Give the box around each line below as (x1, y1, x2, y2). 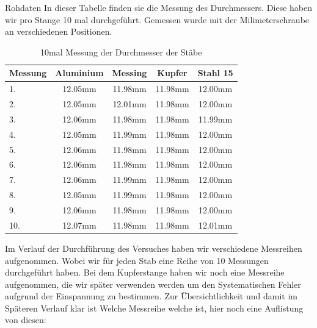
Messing (112, 66, 147, 79)
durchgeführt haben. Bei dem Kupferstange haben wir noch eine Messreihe (5, 266, 285, 279)
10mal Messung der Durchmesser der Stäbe (40, 45, 202, 58)
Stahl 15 (197, 66, 233, 79)
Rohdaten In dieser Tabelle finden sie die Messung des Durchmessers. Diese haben (5, 1, 313, 13)
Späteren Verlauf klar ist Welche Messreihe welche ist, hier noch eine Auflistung (5, 301, 304, 314)
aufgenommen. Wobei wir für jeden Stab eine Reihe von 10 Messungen (5, 254, 269, 266)
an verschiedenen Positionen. (5, 25, 112, 38)
